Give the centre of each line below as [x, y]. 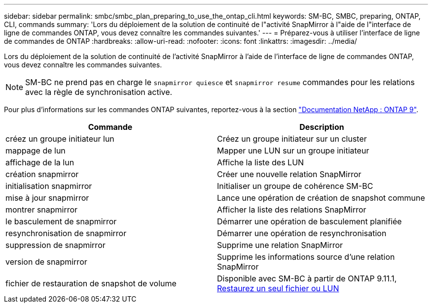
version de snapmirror [46, 262]
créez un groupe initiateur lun [60, 139]
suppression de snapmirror [55, 245]
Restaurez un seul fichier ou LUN [278, 288]
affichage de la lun [40, 162]
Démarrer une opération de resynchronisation [302, 233]
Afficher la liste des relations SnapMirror [292, 210]
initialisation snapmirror [49, 186]
